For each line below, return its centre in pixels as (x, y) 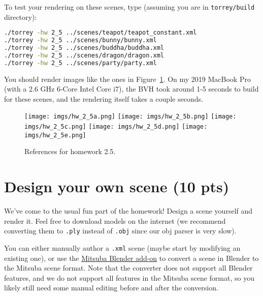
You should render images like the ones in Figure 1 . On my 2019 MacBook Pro (127, 79)
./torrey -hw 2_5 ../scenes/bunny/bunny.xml (80, 40)
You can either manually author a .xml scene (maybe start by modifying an (122, 247)
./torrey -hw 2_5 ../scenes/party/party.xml (80, 63)
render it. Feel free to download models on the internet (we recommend (115, 220)
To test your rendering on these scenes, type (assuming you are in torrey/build (129, 7)
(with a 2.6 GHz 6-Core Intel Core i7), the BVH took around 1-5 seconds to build (131, 89)
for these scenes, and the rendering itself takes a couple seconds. (104, 98)
